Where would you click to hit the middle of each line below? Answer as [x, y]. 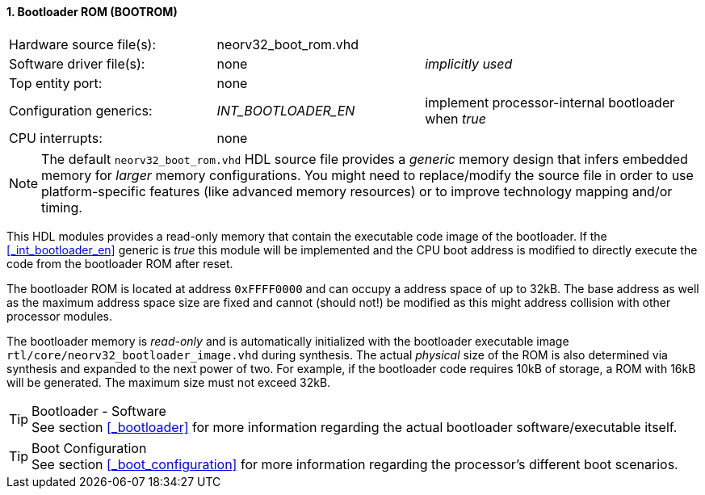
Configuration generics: [81, 110]
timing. [62, 207]
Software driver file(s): [77, 63]
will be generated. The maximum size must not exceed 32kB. [169, 382]
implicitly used [469, 63]
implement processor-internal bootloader [550, 102]
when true [455, 118]
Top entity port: [56, 83]
